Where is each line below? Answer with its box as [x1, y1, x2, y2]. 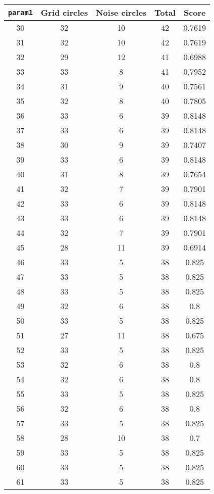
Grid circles [41, 7, 88, 18]
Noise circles [96, 7, 147, 18]
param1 [8, 8, 33, 17]
